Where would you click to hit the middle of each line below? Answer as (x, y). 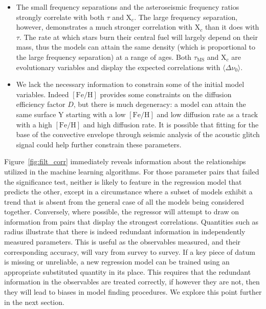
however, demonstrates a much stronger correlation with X (108, 27)
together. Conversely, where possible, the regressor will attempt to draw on (122, 212)
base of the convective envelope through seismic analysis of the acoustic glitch (138, 134)
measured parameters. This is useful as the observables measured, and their (123, 242)
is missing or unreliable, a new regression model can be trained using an (117, 262)
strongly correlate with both (60, 17)
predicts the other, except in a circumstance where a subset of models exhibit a (128, 192)
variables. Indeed (42, 94)
